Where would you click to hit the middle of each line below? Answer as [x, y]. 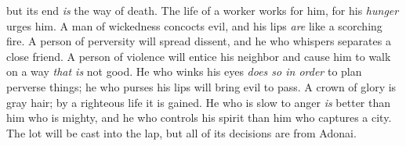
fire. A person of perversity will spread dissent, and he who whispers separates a [199, 41]
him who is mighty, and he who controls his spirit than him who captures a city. [199, 118]
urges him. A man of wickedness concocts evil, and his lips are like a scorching [194, 25]
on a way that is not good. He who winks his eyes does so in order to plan [184, 71]
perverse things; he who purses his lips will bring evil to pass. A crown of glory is [201, 86]
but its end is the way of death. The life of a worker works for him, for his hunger [203, 10]
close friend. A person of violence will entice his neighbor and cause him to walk [199, 56]
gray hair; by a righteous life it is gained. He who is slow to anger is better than [199, 102]
